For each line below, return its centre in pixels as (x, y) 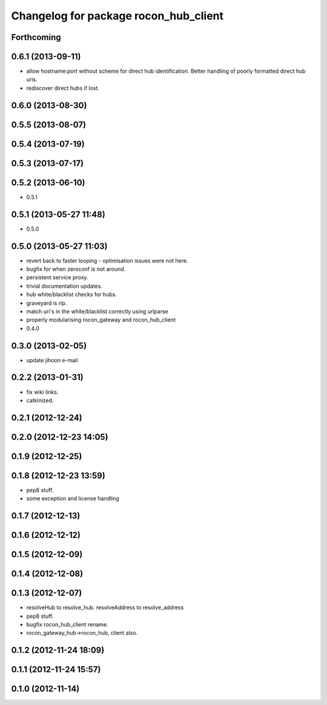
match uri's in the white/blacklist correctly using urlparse (97, 311)
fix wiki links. (42, 392)
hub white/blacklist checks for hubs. (72, 294)
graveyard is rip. (47, 303)
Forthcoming (36, 37)
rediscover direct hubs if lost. (63, 88)
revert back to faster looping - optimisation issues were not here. (107, 260)
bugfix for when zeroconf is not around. (76, 269)
